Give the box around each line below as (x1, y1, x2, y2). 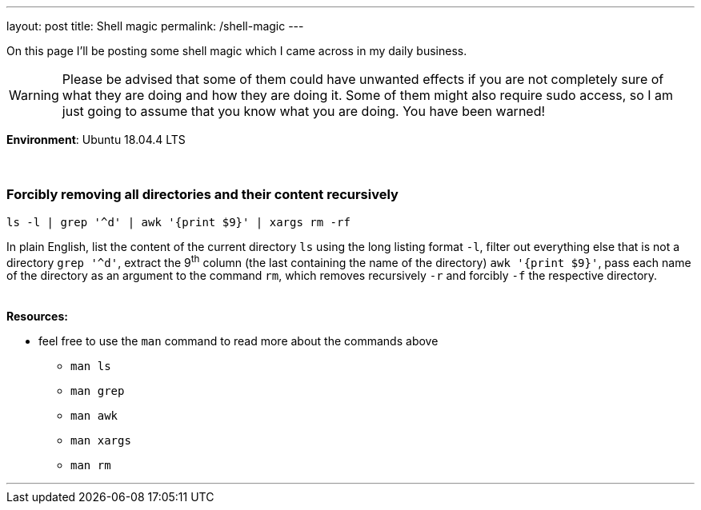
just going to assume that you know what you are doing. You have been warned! (62, 103, 546, 119)
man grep (70, 384, 125, 398)
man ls (70, 360, 111, 373)
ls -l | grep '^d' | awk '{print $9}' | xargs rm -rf (6, 215, 350, 229)
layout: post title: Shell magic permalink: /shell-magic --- (6, 19, 304, 33)
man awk (70, 409, 118, 423)
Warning (9, 87, 59, 103)
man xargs (70, 434, 131, 448)
